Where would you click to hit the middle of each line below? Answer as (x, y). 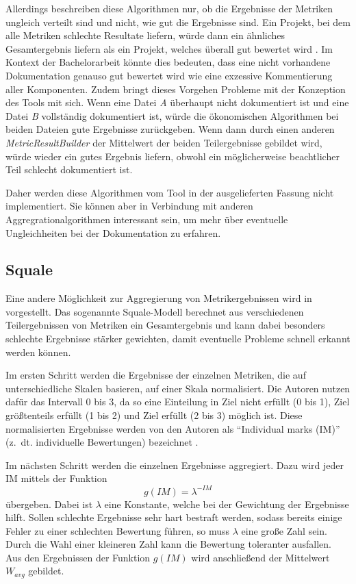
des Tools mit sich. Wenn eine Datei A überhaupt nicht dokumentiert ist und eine (177, 102)
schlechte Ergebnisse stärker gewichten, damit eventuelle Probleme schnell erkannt (178, 339)
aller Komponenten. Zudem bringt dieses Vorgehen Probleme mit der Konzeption (176, 89)
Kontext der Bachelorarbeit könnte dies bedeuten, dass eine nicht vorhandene (168, 62)
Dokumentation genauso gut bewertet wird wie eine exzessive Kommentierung (169, 75)
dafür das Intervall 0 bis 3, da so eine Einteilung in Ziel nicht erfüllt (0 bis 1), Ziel (178, 402)
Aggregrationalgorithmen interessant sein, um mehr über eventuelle (147, 219)
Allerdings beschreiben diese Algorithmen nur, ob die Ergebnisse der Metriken (169, 8)
